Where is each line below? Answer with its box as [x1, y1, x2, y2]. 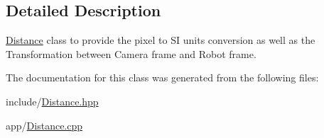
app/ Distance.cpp [6, 117, 83, 132]
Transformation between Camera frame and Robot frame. [6, 46, 256, 61]
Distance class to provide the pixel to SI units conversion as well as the [6, 33, 315, 47]
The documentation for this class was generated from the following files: [6, 70, 319, 85]
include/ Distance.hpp [6, 93, 99, 108]
